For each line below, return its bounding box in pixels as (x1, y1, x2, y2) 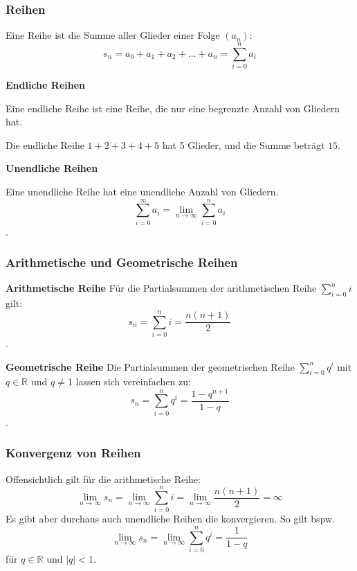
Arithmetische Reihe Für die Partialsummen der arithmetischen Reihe (6, 281, 317, 295)
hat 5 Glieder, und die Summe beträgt (162, 137, 325, 152)
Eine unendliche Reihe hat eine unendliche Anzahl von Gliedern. (6, 184, 279, 198)
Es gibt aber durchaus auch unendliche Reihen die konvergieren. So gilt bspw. (6, 511, 336, 526)
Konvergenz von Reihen (6, 444, 141, 462)
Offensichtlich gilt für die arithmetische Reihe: (6, 471, 201, 486)
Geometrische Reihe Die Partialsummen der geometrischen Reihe (6, 359, 295, 374)
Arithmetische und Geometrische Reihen (6, 254, 238, 271)
